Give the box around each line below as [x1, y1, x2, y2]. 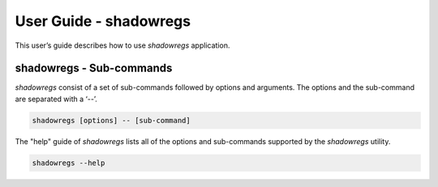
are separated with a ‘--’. [15, 94, 97, 104]
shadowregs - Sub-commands [15, 62, 173, 75]
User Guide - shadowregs [15, 12, 191, 30]
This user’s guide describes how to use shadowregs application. [15, 40, 230, 50]
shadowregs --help [32, 158, 105, 168]
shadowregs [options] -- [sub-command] [32, 116, 191, 125]
